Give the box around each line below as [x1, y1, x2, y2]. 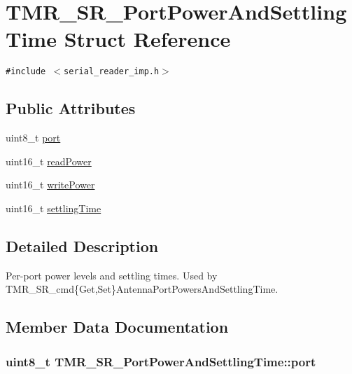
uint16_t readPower [6, 153, 92, 168]
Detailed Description [6, 235, 159, 256]
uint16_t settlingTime [6, 200, 101, 215]
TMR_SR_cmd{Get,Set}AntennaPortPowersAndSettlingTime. [6, 282, 279, 296]
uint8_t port [6, 130, 61, 145]
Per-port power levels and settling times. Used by [6, 268, 218, 282]
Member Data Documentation [6, 316, 229, 338]
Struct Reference [64, 25, 231, 53]
